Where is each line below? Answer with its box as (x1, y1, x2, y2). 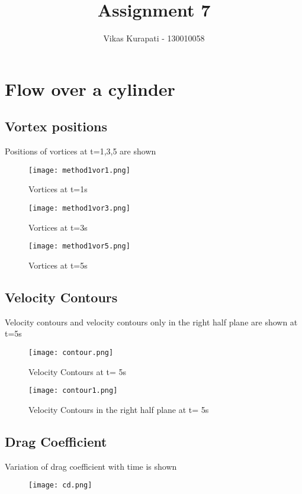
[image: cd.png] (28, 481, 92, 490)
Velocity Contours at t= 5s (28, 365, 127, 377)
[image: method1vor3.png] (28, 204, 130, 212)
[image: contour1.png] (28, 386, 118, 395)
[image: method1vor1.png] (28, 166, 130, 175)
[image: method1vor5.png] (28, 242, 130, 251)
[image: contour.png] (28, 348, 114, 357)
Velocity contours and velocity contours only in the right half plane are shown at (5, 315, 298, 328)
